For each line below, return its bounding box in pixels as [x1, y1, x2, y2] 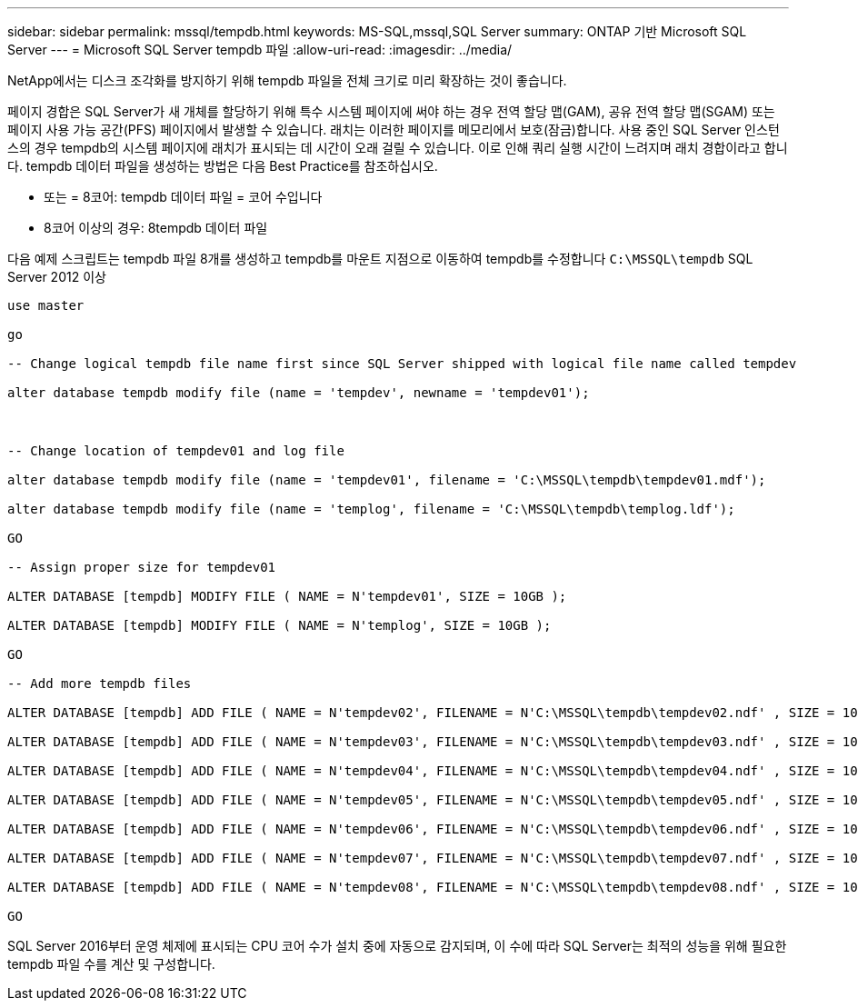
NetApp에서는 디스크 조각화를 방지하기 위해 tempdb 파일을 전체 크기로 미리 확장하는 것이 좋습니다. [7, 73, 567, 88]
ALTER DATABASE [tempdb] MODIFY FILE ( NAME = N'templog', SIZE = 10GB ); [7, 618, 552, 633]
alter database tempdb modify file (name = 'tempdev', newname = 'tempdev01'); [7, 385, 590, 400]
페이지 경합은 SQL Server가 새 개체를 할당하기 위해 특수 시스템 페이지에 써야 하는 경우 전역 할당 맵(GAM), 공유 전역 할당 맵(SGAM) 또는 [7, 104, 775, 119]
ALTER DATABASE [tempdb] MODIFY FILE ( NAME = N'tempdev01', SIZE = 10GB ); [7, 589, 567, 604]
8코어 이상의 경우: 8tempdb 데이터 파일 [44, 220, 268, 235]
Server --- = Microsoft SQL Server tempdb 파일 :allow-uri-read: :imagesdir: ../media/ [7, 42, 513, 57]
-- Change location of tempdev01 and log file [7, 444, 344, 458]
